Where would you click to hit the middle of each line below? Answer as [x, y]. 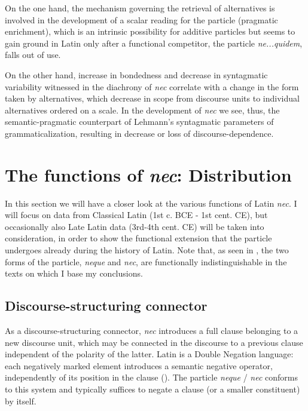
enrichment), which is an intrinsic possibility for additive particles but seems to [150, 31]
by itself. [21, 401]
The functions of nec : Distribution [148, 174]
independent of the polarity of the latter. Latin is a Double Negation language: [149, 354]
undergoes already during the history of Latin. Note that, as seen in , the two [147, 250]
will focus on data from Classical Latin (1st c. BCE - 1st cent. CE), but [136, 215]
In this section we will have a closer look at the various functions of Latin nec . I [151, 203]
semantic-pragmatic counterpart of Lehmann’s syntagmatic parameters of [139, 122]
